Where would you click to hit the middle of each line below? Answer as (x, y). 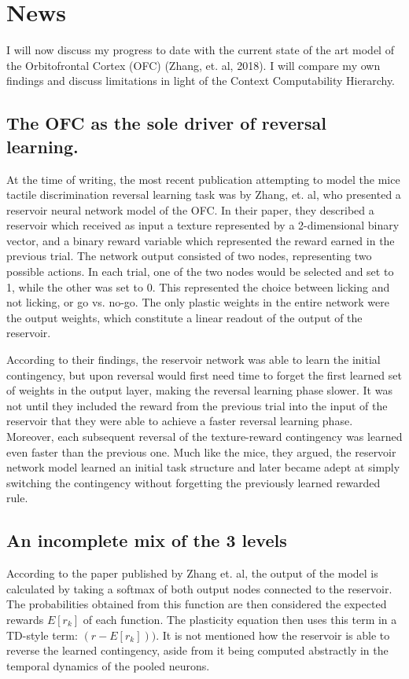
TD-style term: (42, 635)
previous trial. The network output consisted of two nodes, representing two (189, 256)
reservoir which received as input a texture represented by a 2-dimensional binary (203, 225)
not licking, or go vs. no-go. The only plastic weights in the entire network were (198, 302)
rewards (25, 619)
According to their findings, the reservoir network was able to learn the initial (193, 360)
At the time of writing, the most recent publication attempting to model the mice (203, 179)
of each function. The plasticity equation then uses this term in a (240, 619)
